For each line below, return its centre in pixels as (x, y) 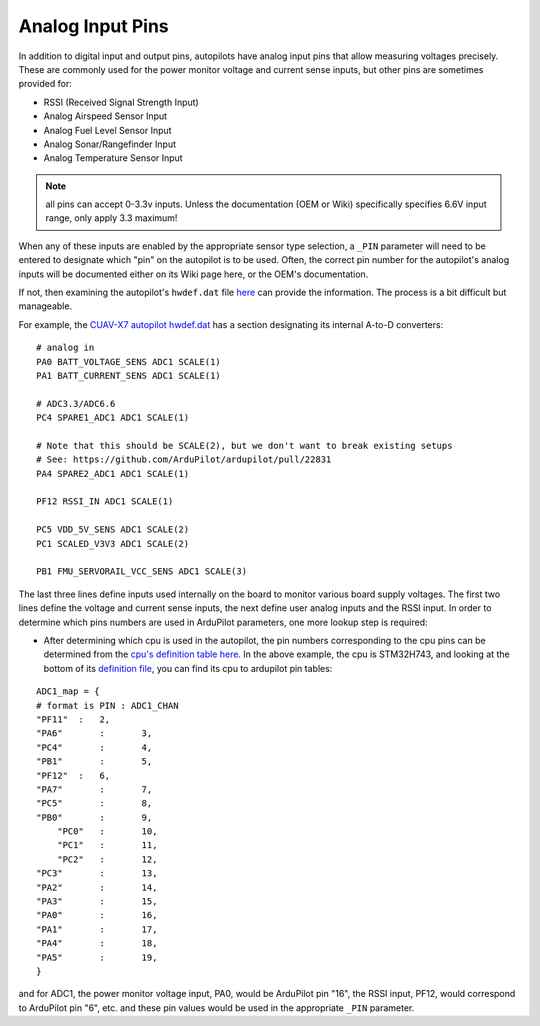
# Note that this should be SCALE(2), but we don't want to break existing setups (244, 445)
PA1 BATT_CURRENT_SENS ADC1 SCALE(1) (129, 375)
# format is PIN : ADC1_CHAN (107, 705)
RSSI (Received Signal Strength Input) (121, 102)
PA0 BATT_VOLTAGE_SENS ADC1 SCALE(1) (129, 361)
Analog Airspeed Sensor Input (105, 116)
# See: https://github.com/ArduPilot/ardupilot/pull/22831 (184, 459)
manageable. (45, 306)
